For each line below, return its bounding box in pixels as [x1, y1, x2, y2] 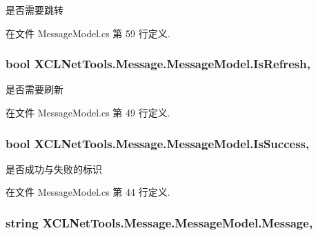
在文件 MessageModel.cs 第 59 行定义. [6, 25, 170, 40]
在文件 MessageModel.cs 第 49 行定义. [6, 105, 170, 119]
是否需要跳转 [6, 3, 63, 17]
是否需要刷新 [6, 82, 63, 96]
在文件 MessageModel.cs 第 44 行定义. [6, 185, 170, 199]
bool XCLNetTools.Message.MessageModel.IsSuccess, [6, 134, 310, 152]
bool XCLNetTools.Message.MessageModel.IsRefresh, [6, 55, 310, 72]
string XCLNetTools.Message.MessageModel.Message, [6, 214, 313, 231]
